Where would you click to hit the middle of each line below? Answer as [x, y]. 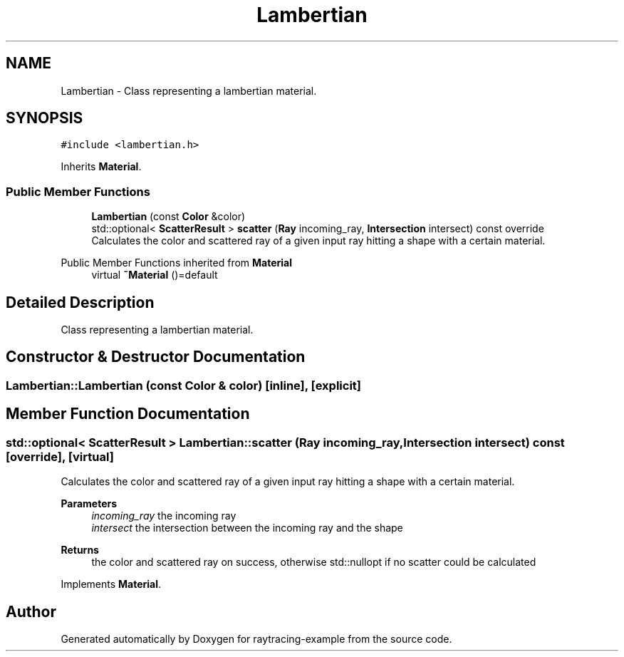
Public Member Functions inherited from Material [177, 263]
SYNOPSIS [45, 118]
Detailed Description [80, 302]
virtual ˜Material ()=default [155, 275]
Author [31, 611]
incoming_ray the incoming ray [164, 516]
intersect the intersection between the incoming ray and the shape [247, 528]
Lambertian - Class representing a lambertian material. [189, 90]
